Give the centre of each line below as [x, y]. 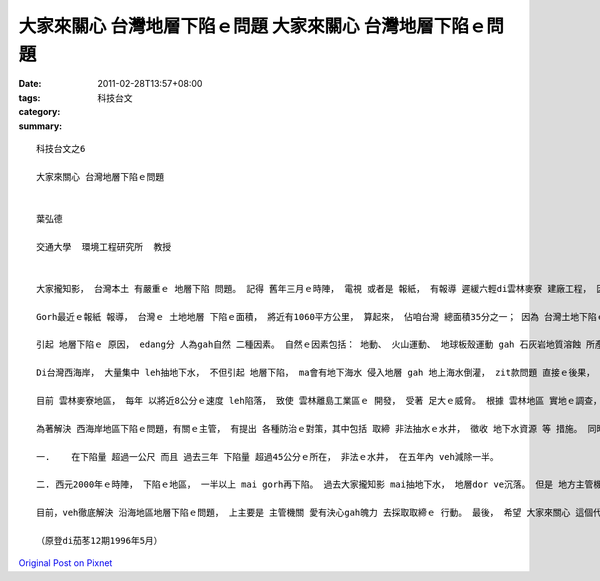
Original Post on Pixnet [65, 563]
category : [39, 112]
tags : [29, 97]
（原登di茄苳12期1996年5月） [99, 540]
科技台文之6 [61, 148]
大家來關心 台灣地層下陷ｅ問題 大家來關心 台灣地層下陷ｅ [252, 26]
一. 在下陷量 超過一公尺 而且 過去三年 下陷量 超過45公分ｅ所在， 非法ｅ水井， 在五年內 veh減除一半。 [267, 456]
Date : [30, 84]
